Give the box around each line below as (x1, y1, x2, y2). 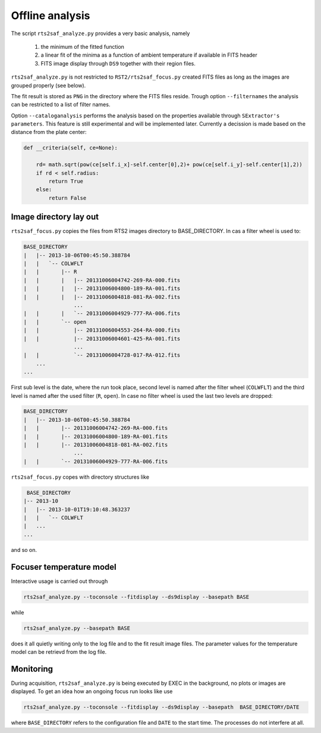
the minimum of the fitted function (40, 43, 125, 50)
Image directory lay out (11, 212, 99, 222)
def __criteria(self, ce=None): (23, 145, 118, 151)
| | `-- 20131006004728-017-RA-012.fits (23, 352, 181, 358)
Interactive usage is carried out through (11, 578, 108, 585)
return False (48, 194, 87, 201)
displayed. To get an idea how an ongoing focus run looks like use (11, 688, 173, 695)
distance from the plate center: (11, 129, 87, 136)
